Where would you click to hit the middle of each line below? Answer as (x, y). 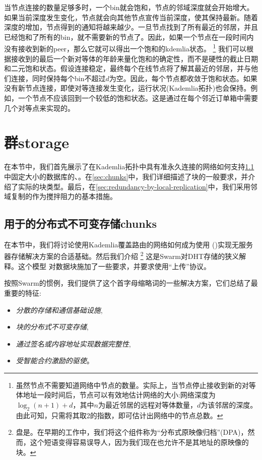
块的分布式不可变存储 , (52, 327)
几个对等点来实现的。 (39, 108)
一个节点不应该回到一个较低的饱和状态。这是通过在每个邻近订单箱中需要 (138, 98)
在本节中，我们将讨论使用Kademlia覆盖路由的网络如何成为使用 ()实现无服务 (128, 244)
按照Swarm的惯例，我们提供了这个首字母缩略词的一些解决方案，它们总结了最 (131, 283)
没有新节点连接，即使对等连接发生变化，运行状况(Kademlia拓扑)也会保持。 (127, 88)
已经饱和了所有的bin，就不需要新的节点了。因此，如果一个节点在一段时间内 (129, 37)
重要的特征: (23, 292)
